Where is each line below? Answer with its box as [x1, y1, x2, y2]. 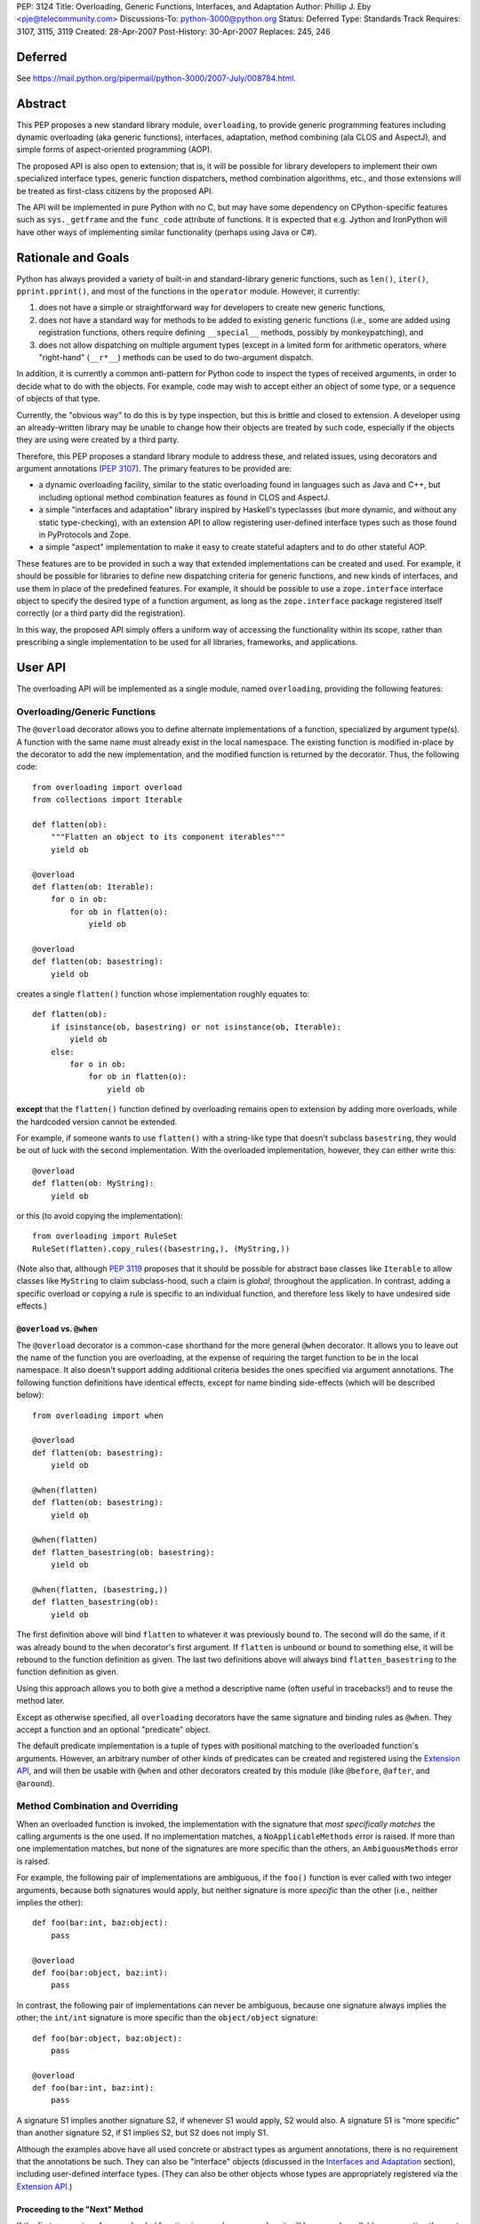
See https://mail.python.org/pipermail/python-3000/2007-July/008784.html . [16, 72, 297, 84]
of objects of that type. [16, 393, 101, 404]
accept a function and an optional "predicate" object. [16, 1724, 211, 1735]
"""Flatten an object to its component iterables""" [50, 832, 286, 842]
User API [16, 659, 67, 675]
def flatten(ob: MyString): [32, 1179, 155, 1189]
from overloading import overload [32, 782, 182, 792]
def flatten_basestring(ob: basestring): [32, 1547, 215, 1557]
